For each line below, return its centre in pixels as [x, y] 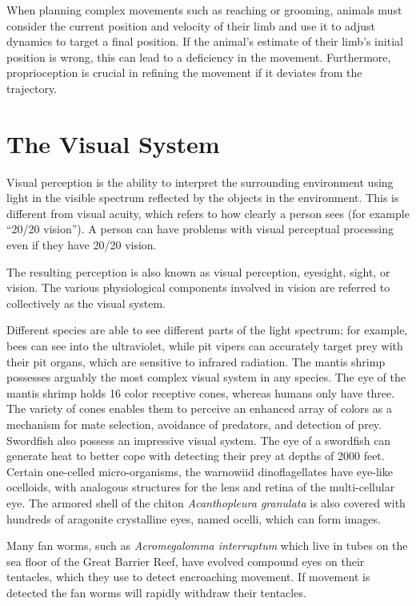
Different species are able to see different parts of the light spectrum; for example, [207, 330]
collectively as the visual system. [86, 303]
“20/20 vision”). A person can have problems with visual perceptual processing [200, 229]
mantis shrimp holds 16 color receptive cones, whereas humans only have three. [201, 392]
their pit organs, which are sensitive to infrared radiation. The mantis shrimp [196, 361]
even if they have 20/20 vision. [82, 245]
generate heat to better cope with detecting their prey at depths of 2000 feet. [196, 456]
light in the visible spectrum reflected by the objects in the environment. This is [203, 198]
